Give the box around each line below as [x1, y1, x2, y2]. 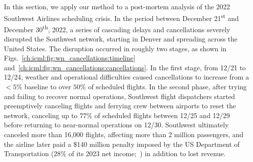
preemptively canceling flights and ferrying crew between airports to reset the [4, 101, 236, 111]
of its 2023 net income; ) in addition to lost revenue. [68, 148, 226, 159]
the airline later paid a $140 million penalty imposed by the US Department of [4, 139, 240, 149]
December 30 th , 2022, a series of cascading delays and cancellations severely [4, 22, 231, 34]
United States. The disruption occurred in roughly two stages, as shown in [4, 43, 227, 53]
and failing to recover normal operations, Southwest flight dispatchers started [4, 91, 235, 101]
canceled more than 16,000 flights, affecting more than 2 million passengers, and [4, 129, 244, 140]
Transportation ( [4, 148, 54, 159]
